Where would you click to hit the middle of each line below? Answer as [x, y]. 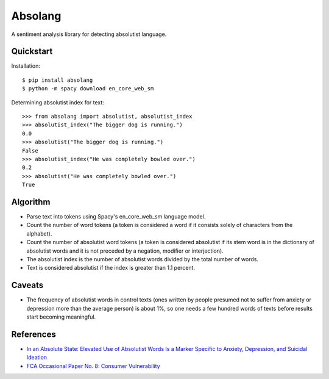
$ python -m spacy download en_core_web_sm [88, 89]
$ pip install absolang [58, 80]
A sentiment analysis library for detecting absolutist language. [89, 34]
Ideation [37, 358]
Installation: [26, 66]
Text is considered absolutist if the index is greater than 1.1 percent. [111, 268]
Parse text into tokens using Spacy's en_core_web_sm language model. [116, 217]
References [34, 334]
